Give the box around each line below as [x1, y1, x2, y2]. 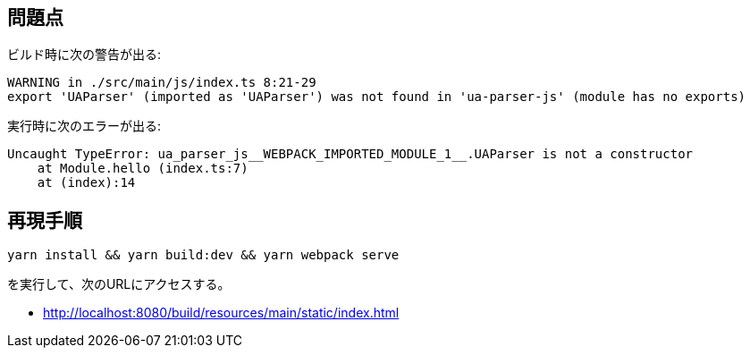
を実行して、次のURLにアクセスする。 [7, 276, 231, 292]
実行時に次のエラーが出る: [7, 118, 162, 134]
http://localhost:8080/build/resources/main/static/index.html [43, 305, 400, 321]
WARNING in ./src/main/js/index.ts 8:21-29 [7, 75, 316, 90]
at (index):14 [37, 175, 136, 190]
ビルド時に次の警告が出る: [7, 46, 162, 63]
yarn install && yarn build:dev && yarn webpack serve [7, 248, 400, 263]
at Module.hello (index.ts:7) [37, 161, 249, 176]
